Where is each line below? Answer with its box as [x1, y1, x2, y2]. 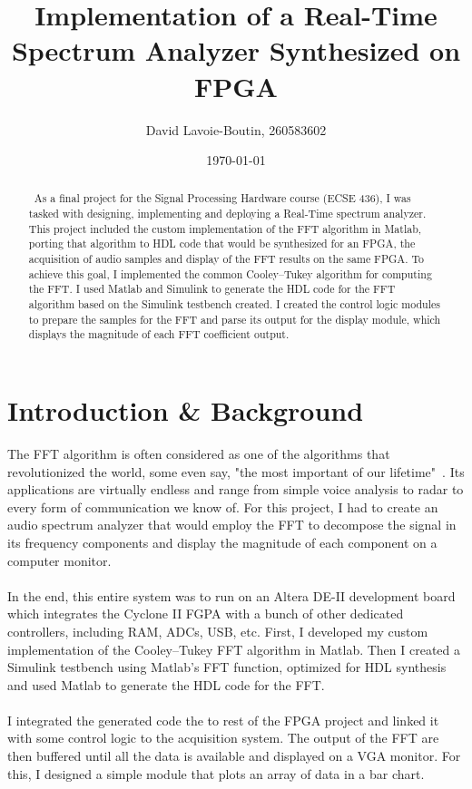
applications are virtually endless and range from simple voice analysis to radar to [7, 480, 464, 499]
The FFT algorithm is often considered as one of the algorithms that [7, 443, 390, 463]
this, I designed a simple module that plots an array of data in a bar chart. [7, 764, 425, 783]
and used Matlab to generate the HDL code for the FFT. [7, 675, 325, 694]
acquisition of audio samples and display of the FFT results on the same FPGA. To [28, 251, 425, 267]
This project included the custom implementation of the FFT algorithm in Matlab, [28, 220, 422, 236]
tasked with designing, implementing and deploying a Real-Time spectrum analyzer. [28, 206, 427, 221]
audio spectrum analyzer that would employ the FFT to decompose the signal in [7, 515, 457, 534]
